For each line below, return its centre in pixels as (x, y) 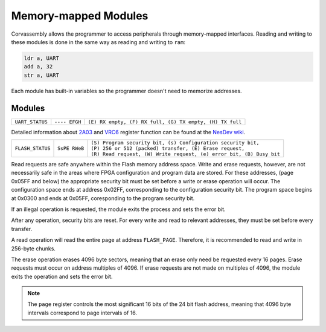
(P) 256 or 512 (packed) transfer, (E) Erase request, (168, 148)
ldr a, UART (42, 58)
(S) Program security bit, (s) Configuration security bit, (175, 142)
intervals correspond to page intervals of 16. (82, 313)
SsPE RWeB (71, 148)
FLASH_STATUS (33, 148)
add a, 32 (38, 67)
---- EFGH (68, 122)
